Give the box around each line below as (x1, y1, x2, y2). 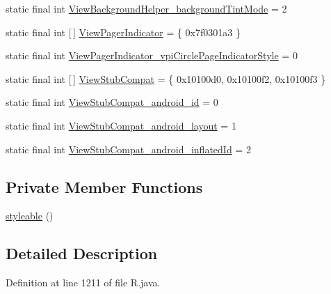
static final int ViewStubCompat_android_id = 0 (6, 95, 218, 109)
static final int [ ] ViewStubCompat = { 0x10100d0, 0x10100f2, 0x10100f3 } (6, 71, 326, 86)
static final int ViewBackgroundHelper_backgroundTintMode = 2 (6, 1, 287, 15)
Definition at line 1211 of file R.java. (6, 275, 161, 290)
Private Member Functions (6, 176, 203, 197)
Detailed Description (6, 242, 158, 264)
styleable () (6, 208, 54, 223)
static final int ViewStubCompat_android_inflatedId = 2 (6, 141, 251, 156)
